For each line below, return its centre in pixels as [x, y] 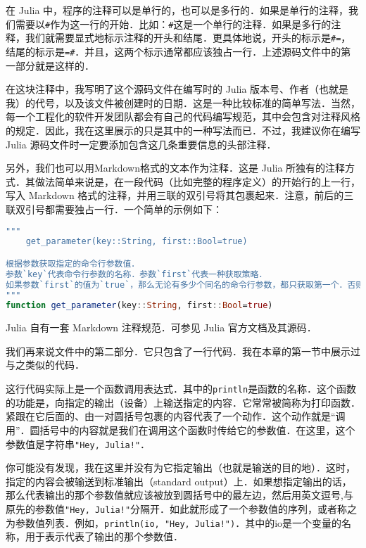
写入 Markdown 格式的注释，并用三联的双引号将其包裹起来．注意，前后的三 [180, 195]
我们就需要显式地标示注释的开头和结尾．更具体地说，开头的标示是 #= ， [188, 38]
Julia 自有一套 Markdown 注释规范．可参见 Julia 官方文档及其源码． [161, 327]
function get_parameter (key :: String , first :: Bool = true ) [139, 306]
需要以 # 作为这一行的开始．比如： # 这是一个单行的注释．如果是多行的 [173, 24]
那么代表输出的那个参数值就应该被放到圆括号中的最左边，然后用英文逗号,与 [179, 495]
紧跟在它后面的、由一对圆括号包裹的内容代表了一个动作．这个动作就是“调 [176, 416]
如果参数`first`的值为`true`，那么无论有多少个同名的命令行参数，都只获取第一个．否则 [185, 285]
